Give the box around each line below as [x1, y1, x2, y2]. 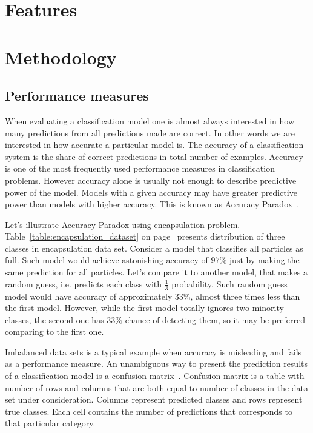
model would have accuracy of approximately [5, 289, 173, 302]
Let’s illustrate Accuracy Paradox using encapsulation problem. [5, 218, 240, 230]
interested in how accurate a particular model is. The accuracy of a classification [5, 138, 304, 151]
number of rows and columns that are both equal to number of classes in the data [5, 381, 309, 394]
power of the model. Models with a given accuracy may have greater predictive [5, 186, 297, 198]
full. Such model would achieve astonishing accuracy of [5, 253, 208, 266]
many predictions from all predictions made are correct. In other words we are [5, 126, 295, 139]
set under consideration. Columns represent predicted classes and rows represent [5, 393, 303, 406]
